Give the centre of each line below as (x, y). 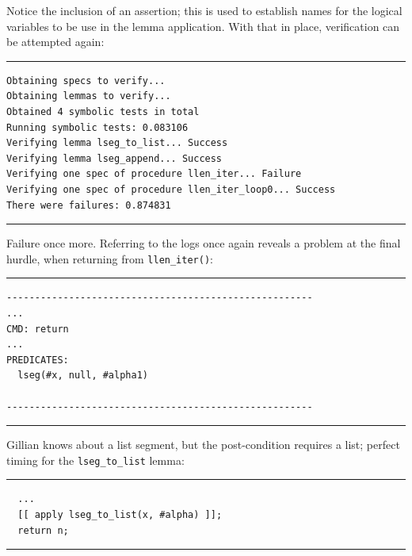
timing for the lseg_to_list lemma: (95, 460)
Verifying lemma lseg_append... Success (114, 158)
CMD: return (38, 329)
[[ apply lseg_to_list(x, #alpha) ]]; (120, 514)
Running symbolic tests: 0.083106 (97, 127)
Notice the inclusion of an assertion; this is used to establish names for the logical (204, 10)
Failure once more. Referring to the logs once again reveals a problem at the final (204, 243)
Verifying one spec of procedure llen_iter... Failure (154, 174)
